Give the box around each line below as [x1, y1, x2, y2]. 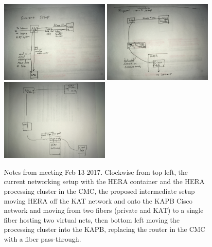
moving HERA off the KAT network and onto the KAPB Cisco [4, 195, 193, 206]
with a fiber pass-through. [4, 233, 81, 244]
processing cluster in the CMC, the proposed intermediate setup [4, 186, 195, 196]
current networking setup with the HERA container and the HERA [4, 176, 205, 186]
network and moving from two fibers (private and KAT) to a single [4, 205, 204, 215]
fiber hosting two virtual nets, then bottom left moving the [4, 214, 180, 225]
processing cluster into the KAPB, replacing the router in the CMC [4, 224, 206, 234]
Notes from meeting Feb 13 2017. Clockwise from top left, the [4, 166, 188, 177]
